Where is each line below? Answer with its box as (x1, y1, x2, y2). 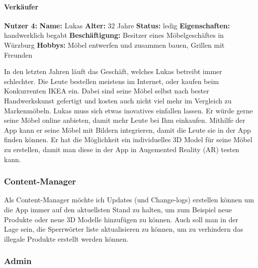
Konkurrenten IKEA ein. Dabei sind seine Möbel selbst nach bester (4, 86, 209, 96)
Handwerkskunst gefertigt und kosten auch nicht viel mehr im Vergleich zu (4, 95, 232, 105)
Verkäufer (4, 1, 39, 11)
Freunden (4, 49, 33, 60)
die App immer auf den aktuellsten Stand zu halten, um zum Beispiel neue (4, 204, 232, 214)
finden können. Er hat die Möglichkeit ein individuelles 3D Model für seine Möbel (4, 134, 253, 145)
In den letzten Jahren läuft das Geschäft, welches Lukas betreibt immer (4, 66, 222, 77)
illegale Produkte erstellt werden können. (4, 233, 129, 244)
